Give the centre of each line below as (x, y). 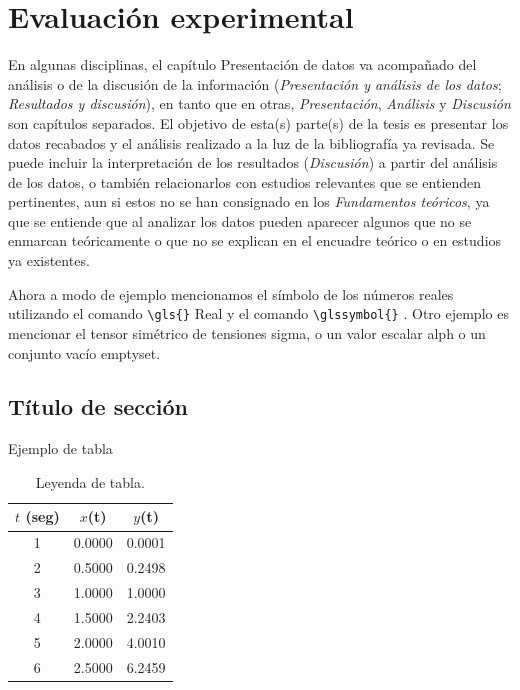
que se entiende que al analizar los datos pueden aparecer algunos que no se (240, 220)
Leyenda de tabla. (90, 481)
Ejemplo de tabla (60, 448)
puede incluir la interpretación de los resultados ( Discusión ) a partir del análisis (253, 162)
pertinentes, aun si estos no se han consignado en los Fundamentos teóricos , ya (249, 201)
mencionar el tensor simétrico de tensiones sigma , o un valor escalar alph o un (247, 332)
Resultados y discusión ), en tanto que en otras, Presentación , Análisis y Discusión (259, 103)
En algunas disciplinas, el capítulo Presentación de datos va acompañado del (242, 64)
